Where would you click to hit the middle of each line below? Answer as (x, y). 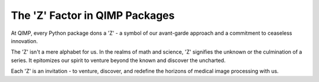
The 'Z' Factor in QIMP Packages (93, 15)
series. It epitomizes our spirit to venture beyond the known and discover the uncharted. (118, 60)
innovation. (25, 41)
